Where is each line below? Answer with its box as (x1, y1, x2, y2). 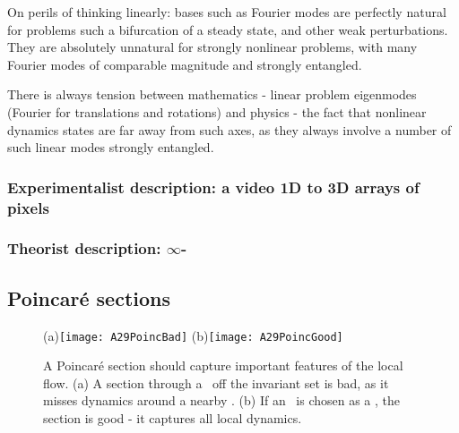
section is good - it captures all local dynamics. (43, 409, 302, 427)
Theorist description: (7, 237, 161, 259)
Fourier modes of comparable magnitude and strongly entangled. (7, 55, 362, 73)
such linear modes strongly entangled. (7, 138, 214, 157)
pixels (7, 196, 49, 218)
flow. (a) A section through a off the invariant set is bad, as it (43, 373, 389, 392)
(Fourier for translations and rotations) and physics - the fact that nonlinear (7, 102, 427, 121)
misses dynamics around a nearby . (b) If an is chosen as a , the (43, 391, 401, 410)
